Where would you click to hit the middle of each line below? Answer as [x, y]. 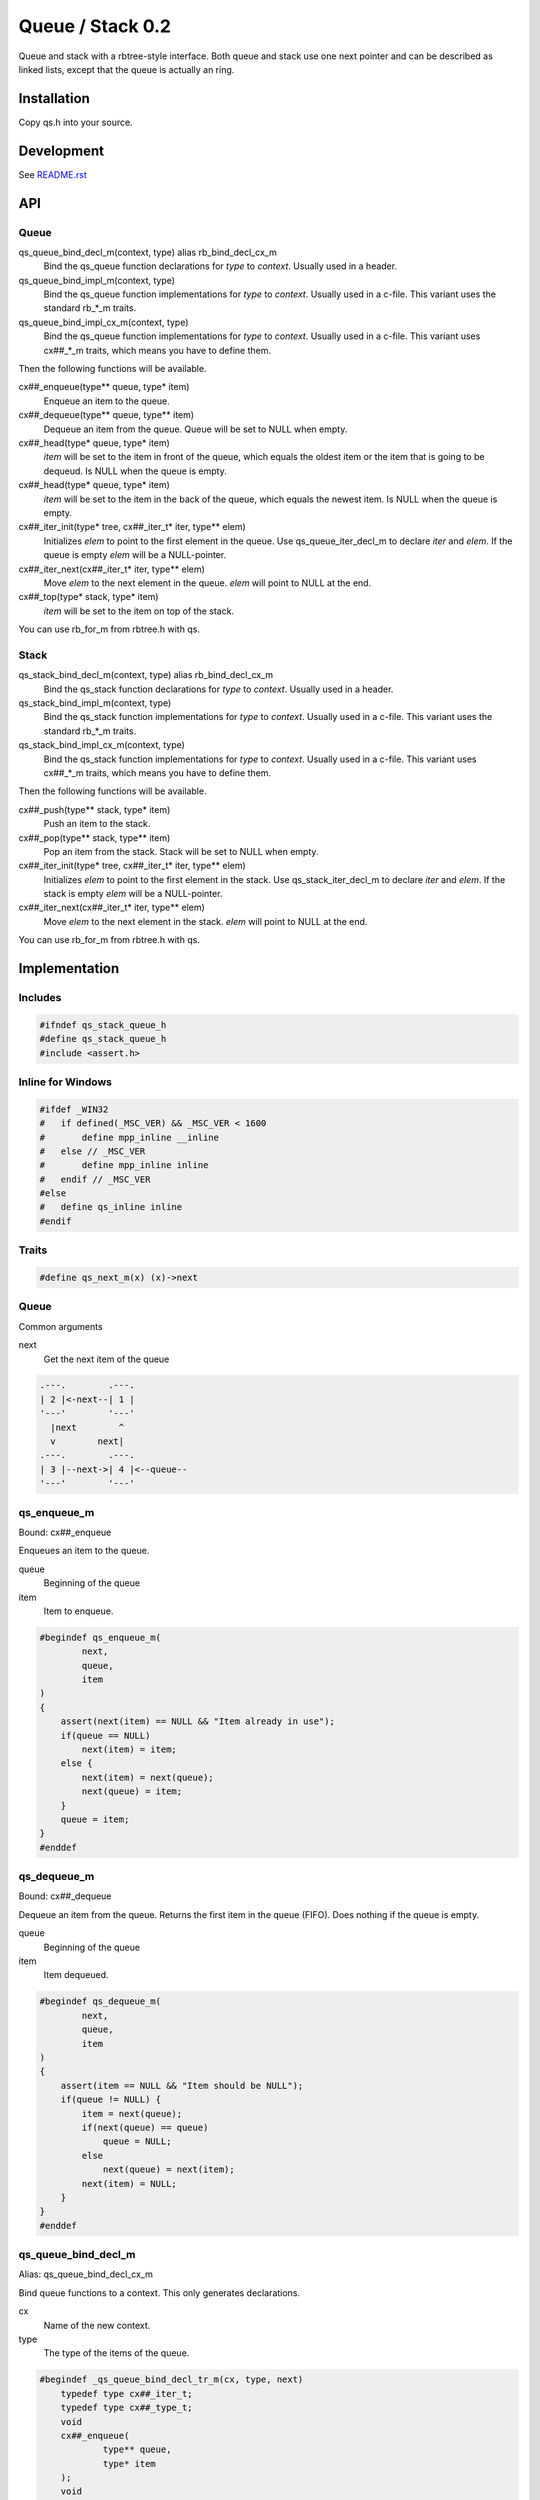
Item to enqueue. [78, 1611]
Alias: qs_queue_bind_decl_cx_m [86, 2274]
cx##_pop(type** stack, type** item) [94, 837]
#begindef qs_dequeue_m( [100, 2001]
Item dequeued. [76, 1975]
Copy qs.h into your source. [76, 122]
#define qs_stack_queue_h [103, 1039]
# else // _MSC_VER [92, 1151]
